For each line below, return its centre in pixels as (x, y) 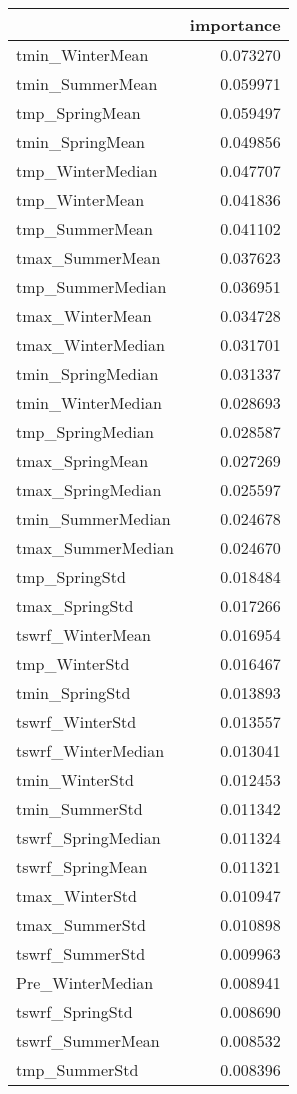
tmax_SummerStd (81, 924)
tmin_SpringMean (80, 141)
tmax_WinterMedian (90, 344)
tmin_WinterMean (82, 54)
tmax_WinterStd (76, 895)
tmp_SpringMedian (85, 431)
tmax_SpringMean (82, 460)
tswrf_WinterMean (83, 634)
